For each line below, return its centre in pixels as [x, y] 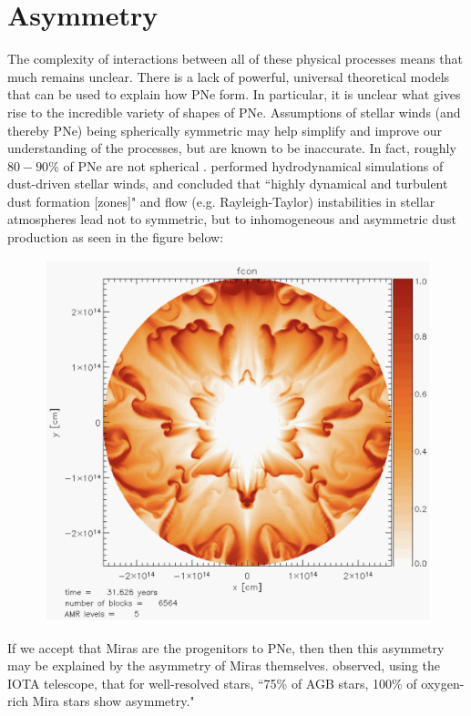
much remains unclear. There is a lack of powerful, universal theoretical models [229, 76]
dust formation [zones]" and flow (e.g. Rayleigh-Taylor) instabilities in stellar [221, 201]
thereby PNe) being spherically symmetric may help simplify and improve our [225, 130]
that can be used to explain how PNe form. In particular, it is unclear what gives [234, 94]
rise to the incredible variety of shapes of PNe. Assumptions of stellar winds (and [234, 112]
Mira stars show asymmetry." [113, 701]
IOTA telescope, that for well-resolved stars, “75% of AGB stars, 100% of [212, 683]
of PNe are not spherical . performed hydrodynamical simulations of [253, 165]
